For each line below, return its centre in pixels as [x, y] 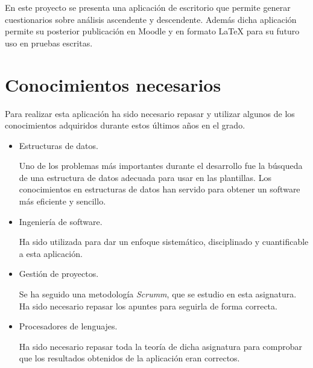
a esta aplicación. [51, 253]
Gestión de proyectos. [59, 274]
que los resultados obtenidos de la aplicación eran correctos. [129, 358]
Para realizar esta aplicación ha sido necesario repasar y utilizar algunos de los [150, 113]
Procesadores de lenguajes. [68, 326]
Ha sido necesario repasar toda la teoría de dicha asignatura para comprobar [161, 346]
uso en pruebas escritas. [49, 43]
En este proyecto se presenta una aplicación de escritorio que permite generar [148, 7]
